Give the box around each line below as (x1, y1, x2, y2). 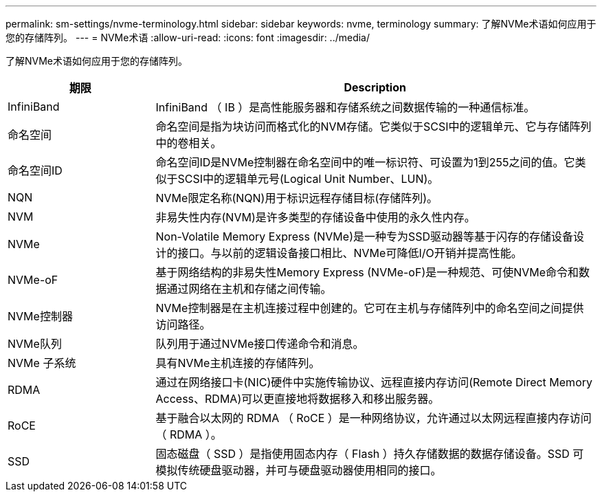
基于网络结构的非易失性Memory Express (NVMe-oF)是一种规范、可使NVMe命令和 (155, 265, 579, 279)
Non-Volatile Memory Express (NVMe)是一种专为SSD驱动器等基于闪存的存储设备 (155, 230, 574, 243)
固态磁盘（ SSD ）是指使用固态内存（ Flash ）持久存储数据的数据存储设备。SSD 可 (155, 447, 584, 461)
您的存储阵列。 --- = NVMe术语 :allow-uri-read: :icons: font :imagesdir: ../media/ (5, 32, 370, 43)
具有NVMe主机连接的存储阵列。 (155, 356, 320, 370)
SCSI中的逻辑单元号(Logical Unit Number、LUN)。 (177, 172, 439, 186)
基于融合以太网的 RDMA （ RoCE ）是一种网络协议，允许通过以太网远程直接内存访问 (155, 411, 592, 425)
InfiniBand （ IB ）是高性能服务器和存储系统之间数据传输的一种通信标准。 (155, 100, 535, 114)
